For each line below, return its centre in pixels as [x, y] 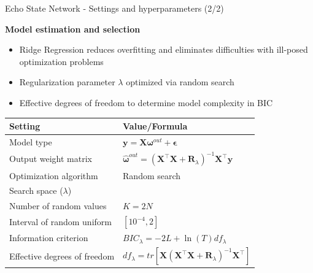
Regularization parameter [67, 82]
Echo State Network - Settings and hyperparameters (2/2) [114, 8]
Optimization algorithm [54, 175]
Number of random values [58, 206]
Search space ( [36, 190]
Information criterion [49, 238]
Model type [31, 141]
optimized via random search [180, 82]
